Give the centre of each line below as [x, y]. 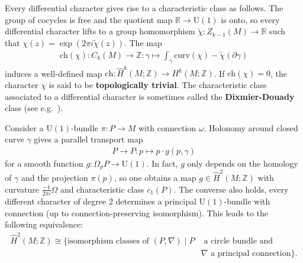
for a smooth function [44, 163]
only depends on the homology [243, 163]
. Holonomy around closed [251, 127]
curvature [22, 189]
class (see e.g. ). [34, 108]
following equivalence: [44, 224]
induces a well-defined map [54, 73]
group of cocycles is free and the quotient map [89, 19]
